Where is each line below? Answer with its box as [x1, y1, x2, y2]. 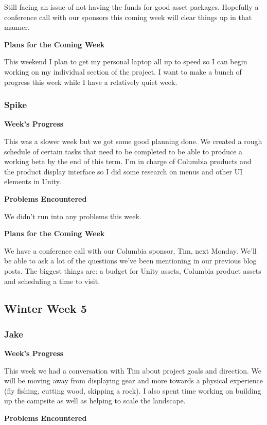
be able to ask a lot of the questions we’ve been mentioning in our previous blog [4, 255, 257, 266]
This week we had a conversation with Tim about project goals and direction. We [4, 365, 262, 376]
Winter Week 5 [4, 300, 87, 316]
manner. [4, 22, 30, 32]
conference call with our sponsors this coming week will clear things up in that [4, 11, 252, 22]
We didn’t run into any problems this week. [4, 210, 141, 221]
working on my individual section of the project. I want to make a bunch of [4, 66, 242, 77]
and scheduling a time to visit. [4, 275, 100, 286]
